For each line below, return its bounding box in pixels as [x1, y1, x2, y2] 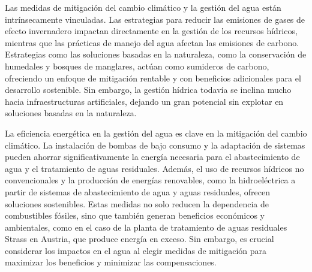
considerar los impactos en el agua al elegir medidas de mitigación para [5, 244, 266, 256]
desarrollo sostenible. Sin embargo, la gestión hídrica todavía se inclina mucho [5, 83, 292, 96]
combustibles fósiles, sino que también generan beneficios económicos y [5, 209, 265, 222]
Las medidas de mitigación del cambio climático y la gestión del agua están [5, 1, 281, 13]
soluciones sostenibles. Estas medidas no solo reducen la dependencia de [5, 197, 269, 210]
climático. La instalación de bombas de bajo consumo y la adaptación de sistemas [5, 138, 305, 151]
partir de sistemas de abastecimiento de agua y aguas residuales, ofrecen [5, 185, 271, 198]
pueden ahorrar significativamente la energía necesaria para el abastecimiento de [5, 150, 300, 163]
